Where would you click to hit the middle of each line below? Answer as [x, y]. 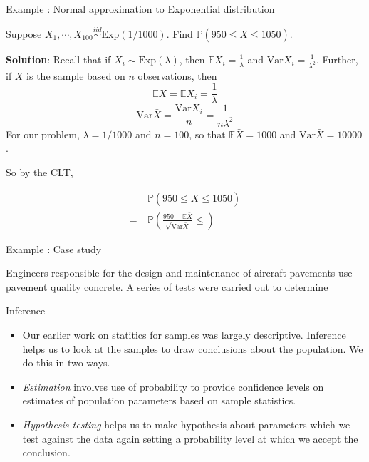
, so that [207, 134]
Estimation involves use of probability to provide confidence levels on [173, 386]
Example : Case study [54, 248]
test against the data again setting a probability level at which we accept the [190, 438]
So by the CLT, [40, 171]
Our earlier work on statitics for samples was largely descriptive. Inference [184, 334]
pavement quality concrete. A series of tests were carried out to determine [167, 286]
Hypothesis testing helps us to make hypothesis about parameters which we [186, 424]
